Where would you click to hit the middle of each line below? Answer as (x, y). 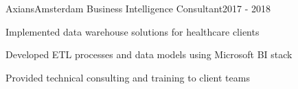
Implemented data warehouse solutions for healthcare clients (133, 31)
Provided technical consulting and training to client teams (128, 77)
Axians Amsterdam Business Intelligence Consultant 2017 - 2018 (138, 8)
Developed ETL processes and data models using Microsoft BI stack (149, 54)
